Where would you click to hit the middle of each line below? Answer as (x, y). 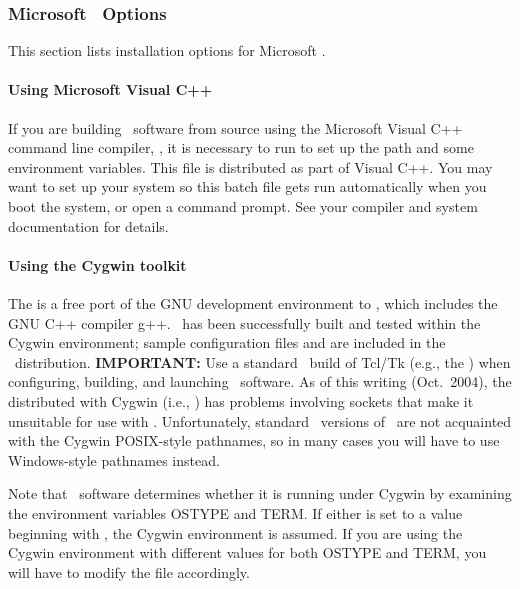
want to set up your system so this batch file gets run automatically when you (247, 186)
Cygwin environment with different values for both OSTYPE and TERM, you (247, 552)
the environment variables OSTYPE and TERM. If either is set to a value (235, 512)
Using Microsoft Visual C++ (110, 89)
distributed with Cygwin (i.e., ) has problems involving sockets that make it (241, 400)
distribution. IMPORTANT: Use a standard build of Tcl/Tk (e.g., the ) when (262, 361)
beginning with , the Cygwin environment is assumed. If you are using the (235, 532)
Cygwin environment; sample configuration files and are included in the (227, 342)
